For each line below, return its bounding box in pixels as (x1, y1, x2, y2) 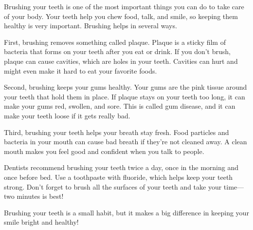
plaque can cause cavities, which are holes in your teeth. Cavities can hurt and (4, 56, 238, 66)
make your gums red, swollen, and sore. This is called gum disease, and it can (4, 101, 235, 111)
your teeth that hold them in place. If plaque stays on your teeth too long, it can (4, 91, 245, 101)
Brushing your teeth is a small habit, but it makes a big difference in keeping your (4, 207, 249, 217)
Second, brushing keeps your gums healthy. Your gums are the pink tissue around (4, 82, 247, 92)
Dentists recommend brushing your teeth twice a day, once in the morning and (4, 162, 239, 172)
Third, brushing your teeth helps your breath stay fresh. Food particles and (4, 127, 229, 137)
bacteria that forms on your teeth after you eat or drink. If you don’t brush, (4, 46, 231, 57)
